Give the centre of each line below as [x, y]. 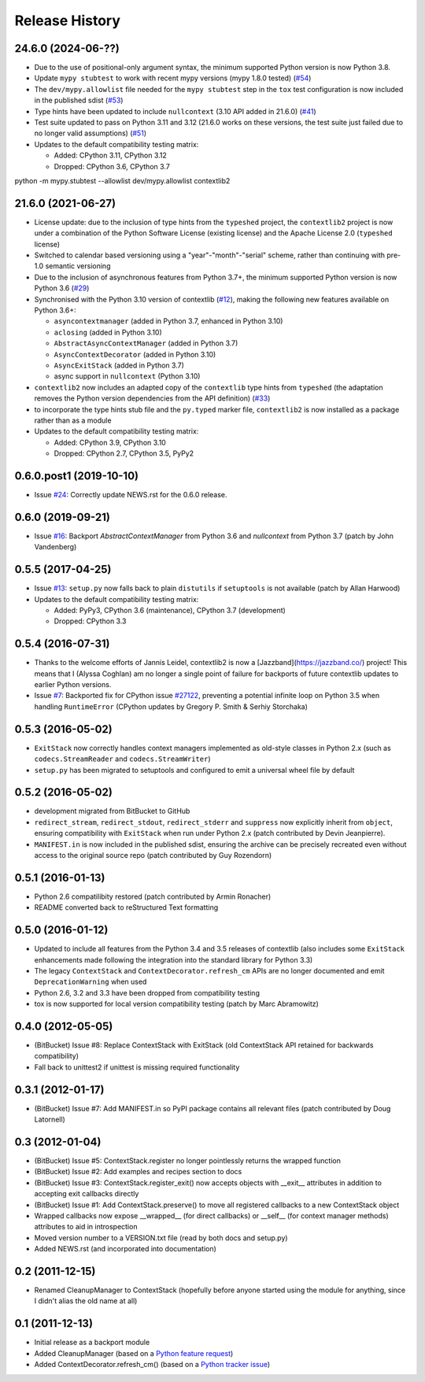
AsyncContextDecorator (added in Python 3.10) [135, 354]
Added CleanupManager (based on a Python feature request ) [134, 1353]
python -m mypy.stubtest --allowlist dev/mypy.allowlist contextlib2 [122, 180]
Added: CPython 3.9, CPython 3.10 [110, 442]
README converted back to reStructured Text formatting [126, 907]
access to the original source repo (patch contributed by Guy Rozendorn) [153, 855]
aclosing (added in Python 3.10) [108, 332]
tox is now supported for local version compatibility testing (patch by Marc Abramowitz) [176, 1004]
